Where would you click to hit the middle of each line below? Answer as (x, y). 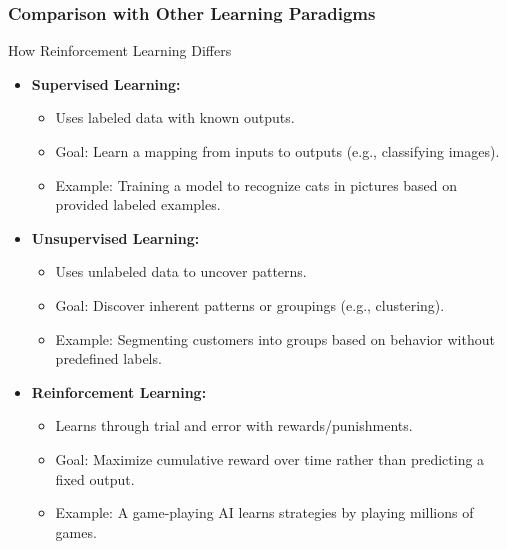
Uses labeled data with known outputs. (175, 117)
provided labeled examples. (138, 204)
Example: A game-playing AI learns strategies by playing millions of (264, 512)
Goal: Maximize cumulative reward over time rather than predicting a (270, 458)
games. (76, 531)
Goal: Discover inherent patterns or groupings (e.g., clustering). (250, 304)
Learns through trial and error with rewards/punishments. (234, 425)
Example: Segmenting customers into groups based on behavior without (275, 338)
